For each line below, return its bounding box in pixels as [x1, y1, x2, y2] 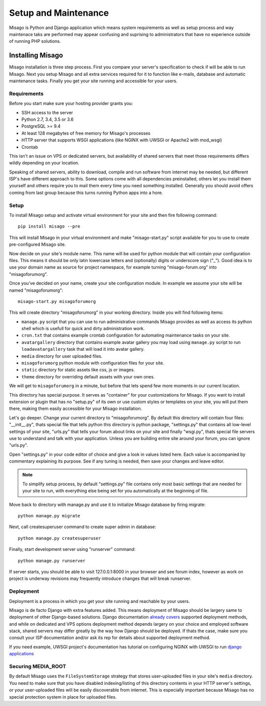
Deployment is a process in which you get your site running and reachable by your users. [9, 598, 190, 604]
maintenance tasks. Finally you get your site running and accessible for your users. [9, 78, 178, 84]
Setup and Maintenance [9, 7, 109, 18]
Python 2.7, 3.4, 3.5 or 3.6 [21, 116, 74, 122]
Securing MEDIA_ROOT [9, 663, 66, 670]
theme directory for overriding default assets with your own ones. [21, 373, 155, 379]
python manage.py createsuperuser [18, 535, 101, 541]
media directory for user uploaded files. [21, 353, 103, 359]
